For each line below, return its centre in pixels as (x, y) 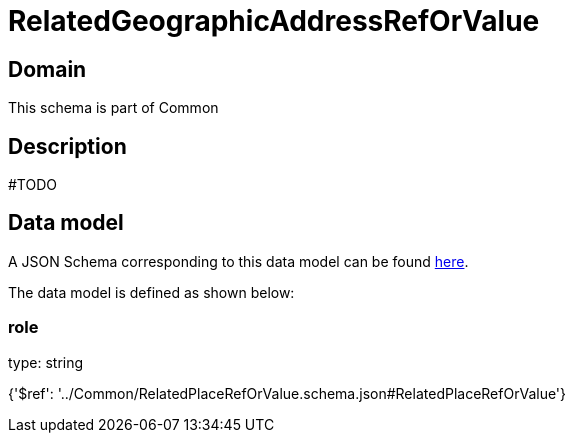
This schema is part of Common (113, 108)
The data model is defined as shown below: (151, 292)
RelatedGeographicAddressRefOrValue (274, 21)
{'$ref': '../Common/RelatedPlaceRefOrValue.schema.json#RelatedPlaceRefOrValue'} (287, 393)
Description (67, 146)
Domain (47, 69)
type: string (46, 362)
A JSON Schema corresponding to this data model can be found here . (238, 261)
